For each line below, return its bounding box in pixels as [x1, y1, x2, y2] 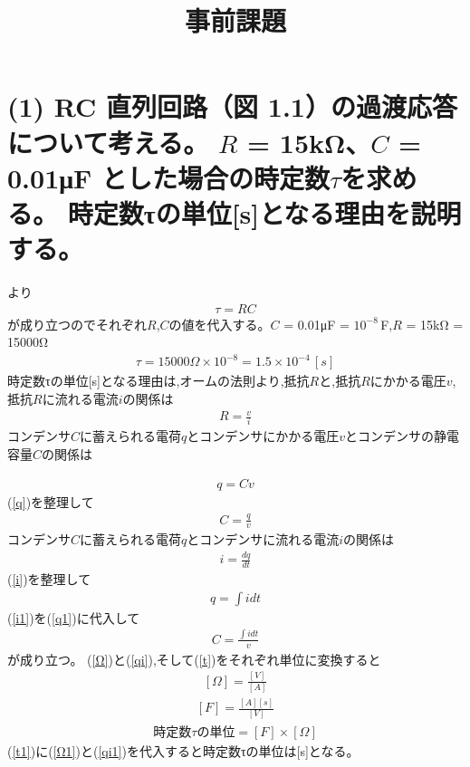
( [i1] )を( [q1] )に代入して [7, 608, 140, 627]
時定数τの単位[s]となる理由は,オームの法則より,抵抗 [7, 371, 310, 390]
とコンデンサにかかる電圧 [187, 427, 340, 446]
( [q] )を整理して [7, 492, 94, 511]
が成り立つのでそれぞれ [7, 314, 147, 333]
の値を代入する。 [168, 314, 271, 333]
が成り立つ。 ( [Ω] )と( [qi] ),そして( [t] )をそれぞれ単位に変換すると [7, 649, 381, 668]
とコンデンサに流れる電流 [187, 530, 340, 549]
